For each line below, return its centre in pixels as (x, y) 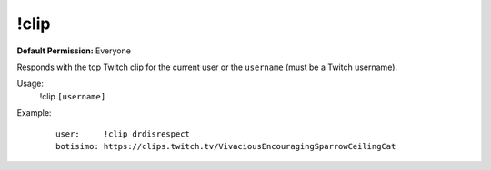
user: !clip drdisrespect (123, 134)
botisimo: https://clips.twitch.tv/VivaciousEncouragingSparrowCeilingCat (226, 146)
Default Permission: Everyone (74, 51)
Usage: (30, 84)
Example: (34, 113)
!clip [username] (73, 96)
